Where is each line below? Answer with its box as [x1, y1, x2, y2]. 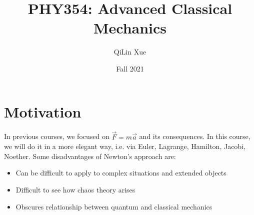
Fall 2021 [116, 63, 144, 73]
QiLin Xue [113, 46, 146, 57]
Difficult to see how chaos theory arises [15, 184, 135, 195]
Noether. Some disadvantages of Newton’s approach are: [4, 150, 176, 161]
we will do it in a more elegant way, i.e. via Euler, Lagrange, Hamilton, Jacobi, [4, 141, 245, 151]
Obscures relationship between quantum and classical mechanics [15, 201, 212, 211]
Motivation [4, 101, 81, 121]
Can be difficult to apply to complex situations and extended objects [15, 167, 226, 178]
